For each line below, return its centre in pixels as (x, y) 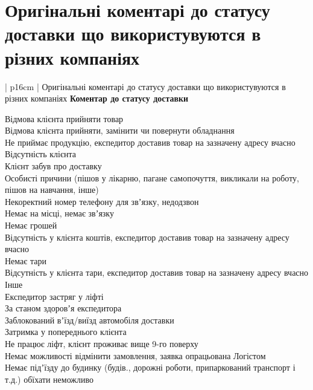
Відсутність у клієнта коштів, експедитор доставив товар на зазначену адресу (147, 237)
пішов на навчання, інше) (52, 190)
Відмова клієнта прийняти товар (64, 118)
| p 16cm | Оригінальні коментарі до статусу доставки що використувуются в (145, 86)
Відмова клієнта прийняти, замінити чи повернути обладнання (120, 130)
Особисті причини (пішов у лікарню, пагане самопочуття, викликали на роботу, (152, 177)
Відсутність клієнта (40, 154)
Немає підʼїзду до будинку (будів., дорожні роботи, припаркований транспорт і (150, 367)
